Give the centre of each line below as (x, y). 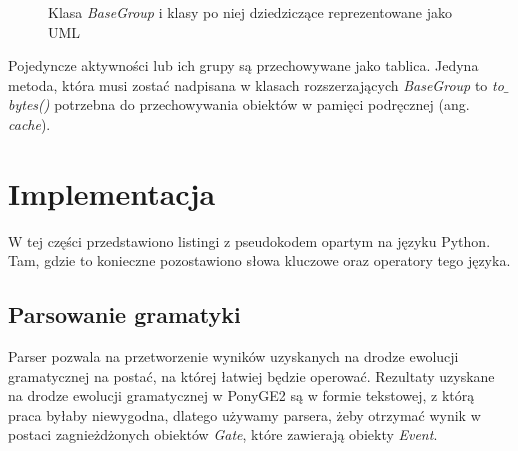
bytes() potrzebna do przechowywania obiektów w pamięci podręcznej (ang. (239, 104)
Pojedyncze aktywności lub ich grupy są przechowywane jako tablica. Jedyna (243, 65)
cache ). (29, 123)
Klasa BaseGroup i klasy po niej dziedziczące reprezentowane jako (250, 12)
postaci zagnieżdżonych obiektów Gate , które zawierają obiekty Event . (223, 434)
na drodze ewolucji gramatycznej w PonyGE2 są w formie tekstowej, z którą (241, 395)
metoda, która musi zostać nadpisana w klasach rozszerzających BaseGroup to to (256, 84)
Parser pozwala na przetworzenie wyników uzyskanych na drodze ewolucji (233, 356)
